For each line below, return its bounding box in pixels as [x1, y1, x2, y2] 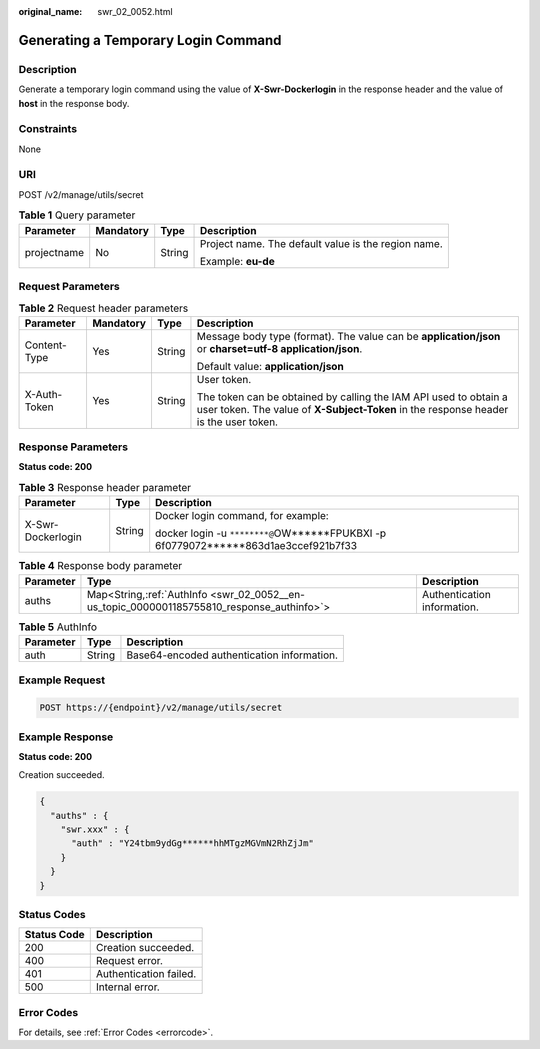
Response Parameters [18, 440, 129, 454]
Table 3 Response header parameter [18, 481, 192, 495]
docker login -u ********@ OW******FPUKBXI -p [155, 526, 387, 540]
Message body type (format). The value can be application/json [196, 329, 501, 343]
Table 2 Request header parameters [18, 301, 189, 315]
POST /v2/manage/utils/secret [18, 188, 144, 200]
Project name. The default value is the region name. [199, 236, 444, 250]
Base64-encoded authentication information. [126, 648, 339, 662]
